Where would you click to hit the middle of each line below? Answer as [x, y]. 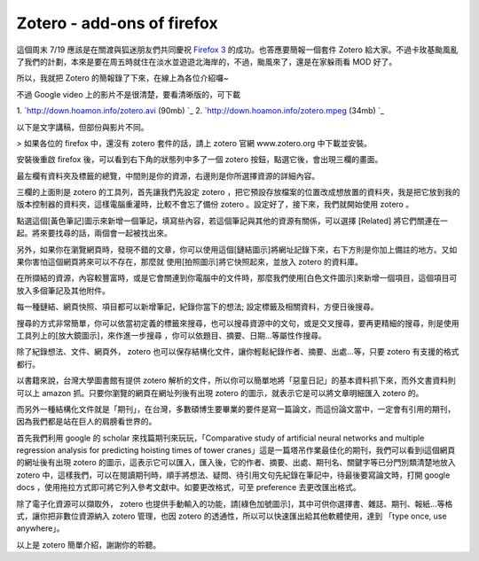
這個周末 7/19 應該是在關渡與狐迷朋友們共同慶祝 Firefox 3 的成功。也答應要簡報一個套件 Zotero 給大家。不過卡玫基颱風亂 [237, 50]
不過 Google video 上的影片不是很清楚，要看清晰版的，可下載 [129, 94]
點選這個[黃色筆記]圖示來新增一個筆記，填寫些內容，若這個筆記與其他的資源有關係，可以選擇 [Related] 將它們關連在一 [232, 221]
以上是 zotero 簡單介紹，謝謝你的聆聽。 [89, 544]
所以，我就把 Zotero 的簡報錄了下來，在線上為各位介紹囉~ [123, 78]
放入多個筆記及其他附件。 [63, 290]
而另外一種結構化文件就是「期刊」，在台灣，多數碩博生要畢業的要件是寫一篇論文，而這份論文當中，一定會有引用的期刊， [236, 409]
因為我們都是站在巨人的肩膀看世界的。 [86, 422]
